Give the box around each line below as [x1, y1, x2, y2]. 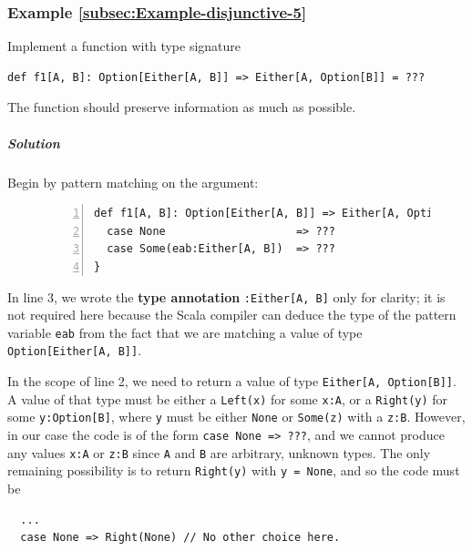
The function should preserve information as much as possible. [7, 97, 356, 117]
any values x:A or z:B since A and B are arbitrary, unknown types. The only [7, 443, 431, 462]
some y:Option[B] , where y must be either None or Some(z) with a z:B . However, [7, 407, 466, 426]
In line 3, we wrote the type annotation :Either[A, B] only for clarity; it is [7, 287, 446, 306]
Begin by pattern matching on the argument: [7, 172, 259, 191]
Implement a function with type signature [7, 36, 241, 56]
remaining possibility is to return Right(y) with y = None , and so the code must [7, 461, 460, 480]
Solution [7, 133, 60, 152]
